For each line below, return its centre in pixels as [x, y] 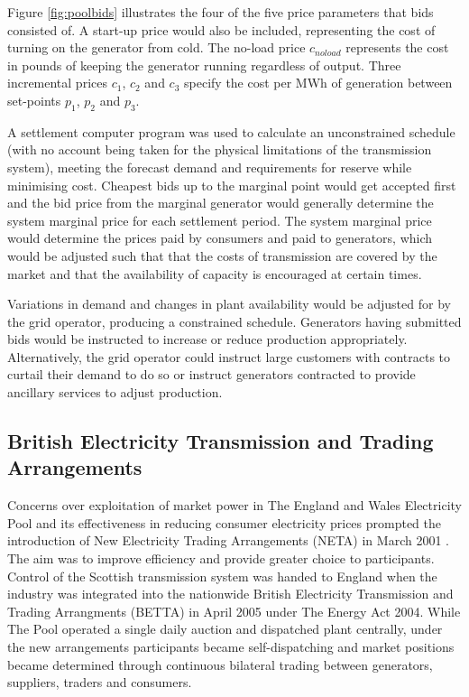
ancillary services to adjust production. [115, 392]
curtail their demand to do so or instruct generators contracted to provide [212, 374]
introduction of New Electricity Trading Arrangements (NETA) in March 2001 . [228, 540]
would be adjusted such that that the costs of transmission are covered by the [222, 255]
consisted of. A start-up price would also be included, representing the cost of [221, 29]
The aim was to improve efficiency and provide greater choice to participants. [221, 558]
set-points [34, 100]
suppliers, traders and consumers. [100, 682]
